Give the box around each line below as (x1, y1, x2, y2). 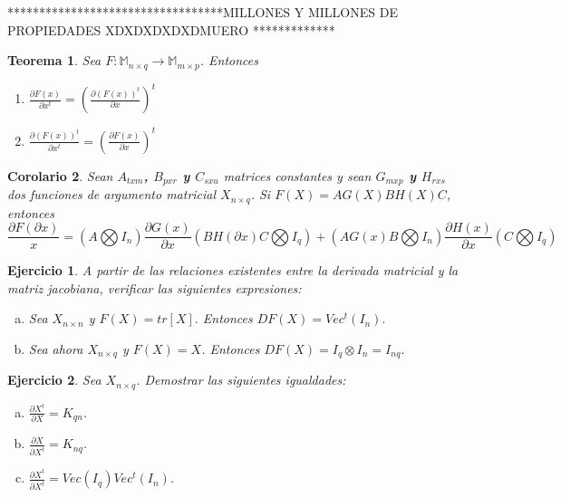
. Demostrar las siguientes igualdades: (136, 370, 346, 389)
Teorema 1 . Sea (7, 51, 102, 70)
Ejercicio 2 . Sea (7, 370, 102, 389)
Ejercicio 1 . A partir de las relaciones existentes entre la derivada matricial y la (7, 261, 459, 280)
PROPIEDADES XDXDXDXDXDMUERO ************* (7, 20, 335, 39)
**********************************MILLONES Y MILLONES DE (7, 3, 398, 21)
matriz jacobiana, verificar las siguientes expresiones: (7, 278, 302, 297)
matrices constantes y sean (223, 166, 372, 185)
